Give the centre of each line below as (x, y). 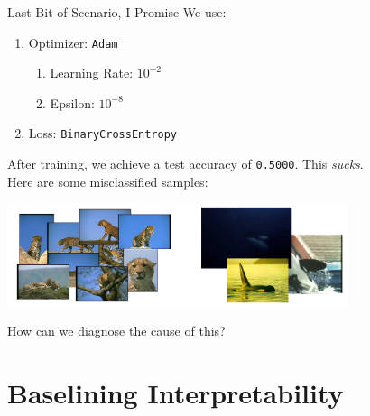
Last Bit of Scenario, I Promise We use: (117, 12)
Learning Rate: (92, 73)
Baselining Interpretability (176, 393)
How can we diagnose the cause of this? (116, 331)
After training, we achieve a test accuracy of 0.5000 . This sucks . (185, 164)
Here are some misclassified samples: (108, 181)
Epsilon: (72, 102)
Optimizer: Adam (73, 42)
